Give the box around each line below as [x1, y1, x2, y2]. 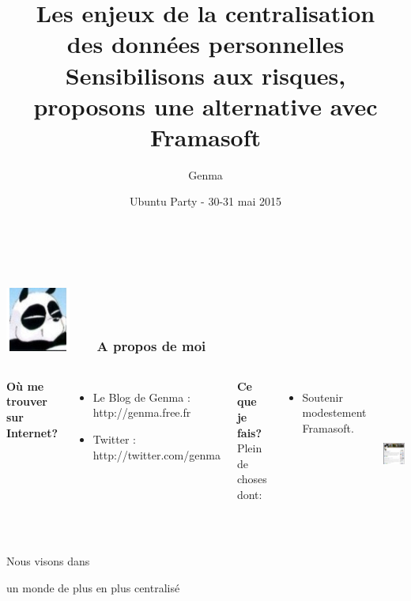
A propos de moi [96, 335, 206, 355]
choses [236, 471, 267, 487]
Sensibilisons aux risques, [65, 59, 346, 91]
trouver [6, 393, 47, 410]
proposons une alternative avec [33, 89, 378, 122]
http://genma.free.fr [92, 404, 191, 421]
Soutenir [302, 388, 343, 405]
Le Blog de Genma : [92, 388, 190, 405]
